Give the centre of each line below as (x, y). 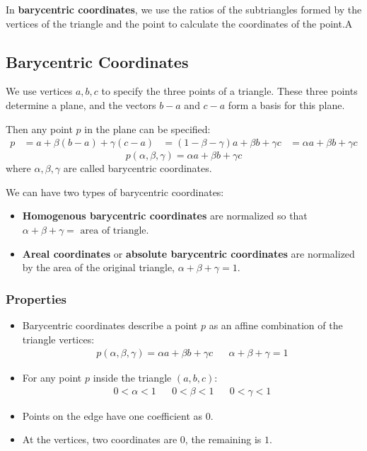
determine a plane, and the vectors (81, 104)
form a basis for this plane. (286, 104)
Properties (36, 298)
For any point (52, 378)
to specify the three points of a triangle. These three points (229, 91)
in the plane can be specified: (147, 129)
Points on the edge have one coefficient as (112, 415)
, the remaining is (223, 439)
